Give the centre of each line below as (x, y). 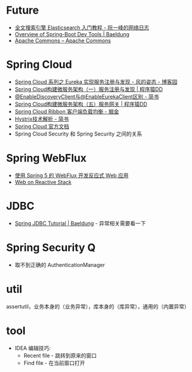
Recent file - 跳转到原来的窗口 (60, 355)
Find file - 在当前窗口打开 (54, 362)
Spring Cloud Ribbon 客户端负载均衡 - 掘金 (67, 111)
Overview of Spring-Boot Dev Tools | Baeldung (72, 34)
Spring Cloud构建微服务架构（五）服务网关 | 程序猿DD (81, 104)
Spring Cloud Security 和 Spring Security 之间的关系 (78, 134)
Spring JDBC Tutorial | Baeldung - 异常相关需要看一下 (80, 223)
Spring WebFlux (47, 158)
